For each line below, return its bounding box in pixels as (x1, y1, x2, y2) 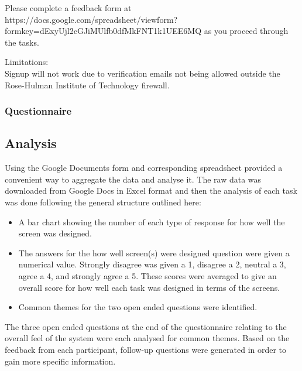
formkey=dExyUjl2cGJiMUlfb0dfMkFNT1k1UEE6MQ (5, 25, 202, 37)
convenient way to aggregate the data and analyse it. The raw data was (5, 173, 262, 185)
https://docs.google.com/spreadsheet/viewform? (5, 13, 178, 25)
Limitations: (5, 56, 49, 68)
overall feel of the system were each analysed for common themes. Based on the (5, 332, 290, 344)
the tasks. (5, 36, 39, 48)
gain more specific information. (5, 355, 116, 367)
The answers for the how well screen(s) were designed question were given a (18, 246, 290, 259)
